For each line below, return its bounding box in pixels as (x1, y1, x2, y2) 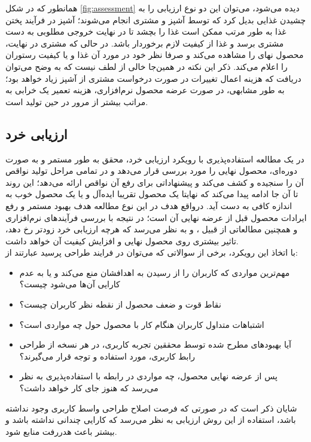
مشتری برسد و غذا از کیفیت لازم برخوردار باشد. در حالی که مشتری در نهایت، (5, 36, 284, 49)
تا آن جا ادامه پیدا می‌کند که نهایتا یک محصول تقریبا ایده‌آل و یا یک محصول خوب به (5, 188, 298, 200)
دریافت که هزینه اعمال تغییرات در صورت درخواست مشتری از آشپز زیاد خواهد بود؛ (5, 72, 301, 84)
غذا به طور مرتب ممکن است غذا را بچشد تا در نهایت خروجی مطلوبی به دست (5, 25, 286, 38)
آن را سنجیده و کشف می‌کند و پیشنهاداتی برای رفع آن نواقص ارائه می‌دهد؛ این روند (5, 176, 304, 188)
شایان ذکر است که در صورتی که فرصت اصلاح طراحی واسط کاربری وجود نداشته (5, 401, 297, 414)
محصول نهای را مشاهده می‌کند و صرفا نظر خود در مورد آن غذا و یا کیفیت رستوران (5, 48, 304, 61)
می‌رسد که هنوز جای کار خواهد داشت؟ (19, 382, 158, 394)
